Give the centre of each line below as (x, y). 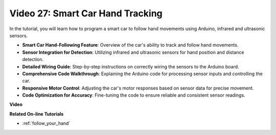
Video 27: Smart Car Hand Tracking (86, 13)
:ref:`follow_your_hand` (46, 123)
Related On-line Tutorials (37, 114)
